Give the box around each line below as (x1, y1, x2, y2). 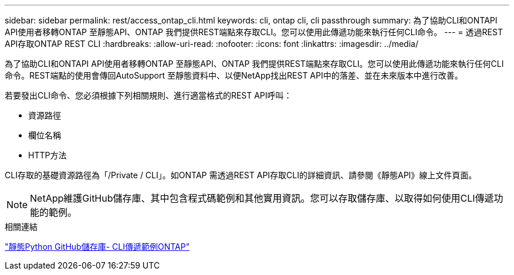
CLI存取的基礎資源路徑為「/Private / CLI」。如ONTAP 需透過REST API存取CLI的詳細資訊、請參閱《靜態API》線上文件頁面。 (5, 170, 477, 180)
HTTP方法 (28, 150, 67, 160)
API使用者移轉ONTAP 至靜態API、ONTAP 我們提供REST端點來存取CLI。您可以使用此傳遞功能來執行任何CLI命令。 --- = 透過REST (5, 27, 503, 37)
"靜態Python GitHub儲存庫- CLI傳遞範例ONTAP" (5, 242, 190, 252)
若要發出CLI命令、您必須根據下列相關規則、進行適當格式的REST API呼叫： (5, 90, 292, 100)
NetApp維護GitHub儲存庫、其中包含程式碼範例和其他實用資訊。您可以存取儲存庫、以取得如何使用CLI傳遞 (30, 192, 494, 204)
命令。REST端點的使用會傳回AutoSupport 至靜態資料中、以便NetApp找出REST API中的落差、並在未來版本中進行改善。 (5, 70, 463, 80)
